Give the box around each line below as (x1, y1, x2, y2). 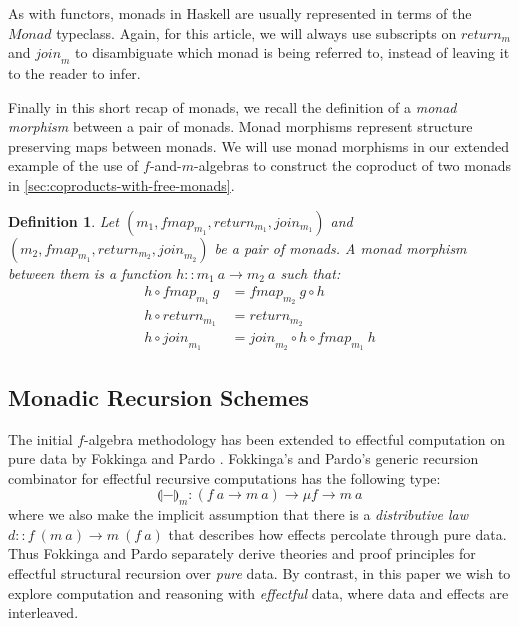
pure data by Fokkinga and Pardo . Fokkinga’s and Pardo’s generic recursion (8, 448, 479, 469)
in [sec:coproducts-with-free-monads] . (8, 174, 235, 195)
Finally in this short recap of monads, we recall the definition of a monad (8, 96, 457, 117)
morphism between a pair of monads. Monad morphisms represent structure (8, 116, 473, 137)
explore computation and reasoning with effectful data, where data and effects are (8, 582, 509, 603)
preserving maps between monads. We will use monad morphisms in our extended (8, 135, 510, 156)
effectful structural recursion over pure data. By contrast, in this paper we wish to (8, 563, 511, 584)
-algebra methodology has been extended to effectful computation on (84, 428, 506, 449)
